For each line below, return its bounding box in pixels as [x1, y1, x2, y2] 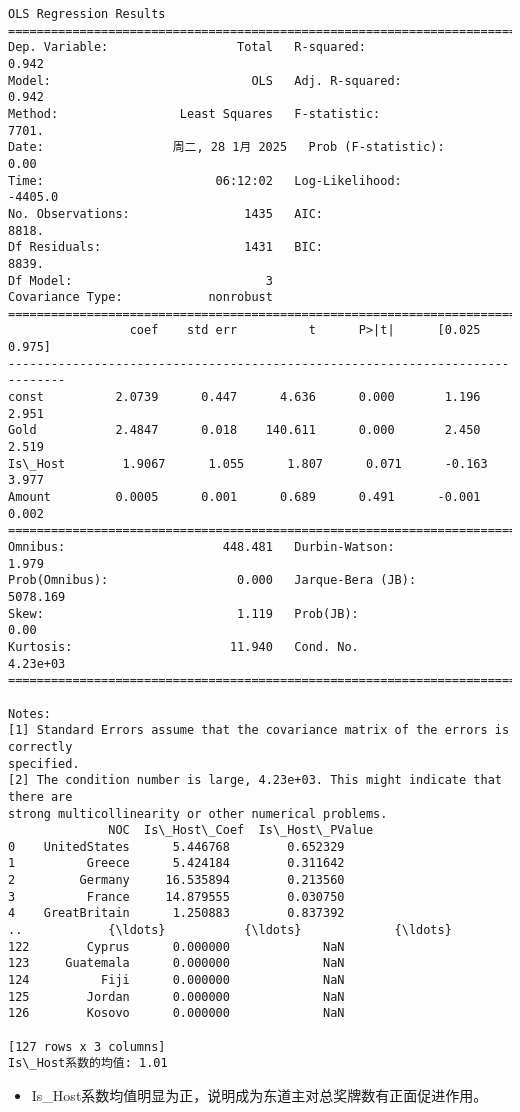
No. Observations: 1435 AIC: [8, 206, 323, 221]
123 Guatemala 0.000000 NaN [8, 956, 345, 971]
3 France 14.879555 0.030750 [8, 889, 345, 904]
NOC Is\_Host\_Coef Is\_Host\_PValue [108, 823, 374, 838]
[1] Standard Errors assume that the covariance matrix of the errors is [8, 723, 510, 738]
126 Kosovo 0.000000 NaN [8, 1006, 345, 1021]
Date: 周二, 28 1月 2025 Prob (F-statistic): [8, 140, 445, 155]
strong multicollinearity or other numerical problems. [8, 806, 388, 821]
